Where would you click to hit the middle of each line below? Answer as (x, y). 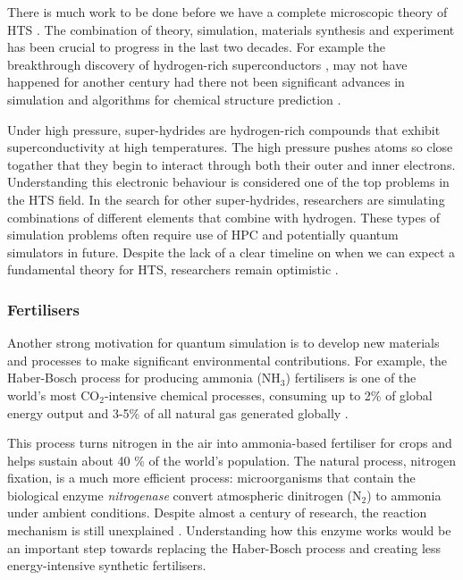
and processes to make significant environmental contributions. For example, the (227, 360)
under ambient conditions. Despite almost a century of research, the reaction (217, 513)
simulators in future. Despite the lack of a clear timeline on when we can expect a (231, 252)
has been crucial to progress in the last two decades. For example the (197, 47)
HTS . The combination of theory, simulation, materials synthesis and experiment (231, 29)
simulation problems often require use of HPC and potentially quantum (203, 235)
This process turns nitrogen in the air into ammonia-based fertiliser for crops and (230, 443)
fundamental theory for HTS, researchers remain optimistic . (173, 269)
